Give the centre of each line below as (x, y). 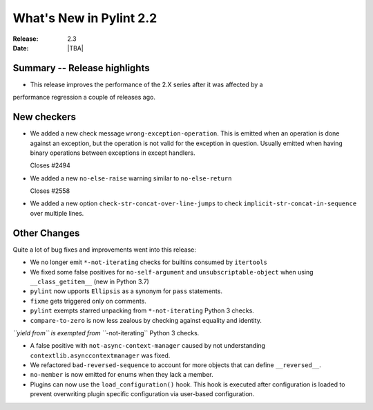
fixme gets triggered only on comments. (88, 301)
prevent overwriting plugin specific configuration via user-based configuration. (142, 394)
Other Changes (46, 233)
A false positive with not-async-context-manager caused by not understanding (148, 346)
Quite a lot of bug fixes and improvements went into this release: (105, 250)
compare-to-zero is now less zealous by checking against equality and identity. (146, 320)
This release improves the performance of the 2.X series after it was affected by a (146, 84)
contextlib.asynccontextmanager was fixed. (100, 355)
